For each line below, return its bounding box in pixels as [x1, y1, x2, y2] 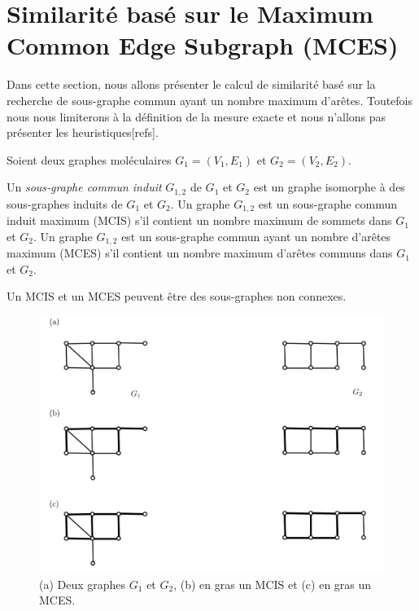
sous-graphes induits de [7, 195, 123, 212]
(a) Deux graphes [39, 575, 126, 592]
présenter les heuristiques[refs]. [7, 124, 159, 141]
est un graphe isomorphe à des [253, 178, 405, 196]
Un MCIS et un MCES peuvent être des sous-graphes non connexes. [7, 288, 347, 305]
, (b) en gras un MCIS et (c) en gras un [173, 575, 372, 592]
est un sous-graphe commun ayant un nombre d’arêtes [121, 227, 391, 244]
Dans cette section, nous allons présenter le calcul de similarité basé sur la [7, 76, 376, 93]
